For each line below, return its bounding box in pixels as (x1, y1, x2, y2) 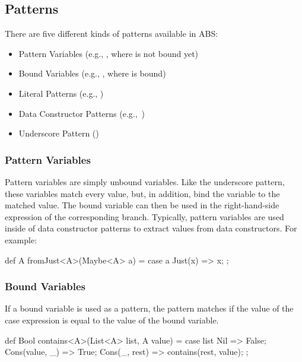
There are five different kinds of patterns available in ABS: (5, 27, 218, 40)
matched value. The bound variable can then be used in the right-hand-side (5, 199, 279, 211)
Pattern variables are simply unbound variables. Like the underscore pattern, (5, 175, 285, 188)
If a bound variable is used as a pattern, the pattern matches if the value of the (5, 302, 294, 315)
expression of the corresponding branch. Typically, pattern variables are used (5, 210, 284, 223)
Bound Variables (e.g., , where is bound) (18, 67, 166, 80)
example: (5, 233, 37, 246)
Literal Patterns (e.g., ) (18, 87, 104, 99)
